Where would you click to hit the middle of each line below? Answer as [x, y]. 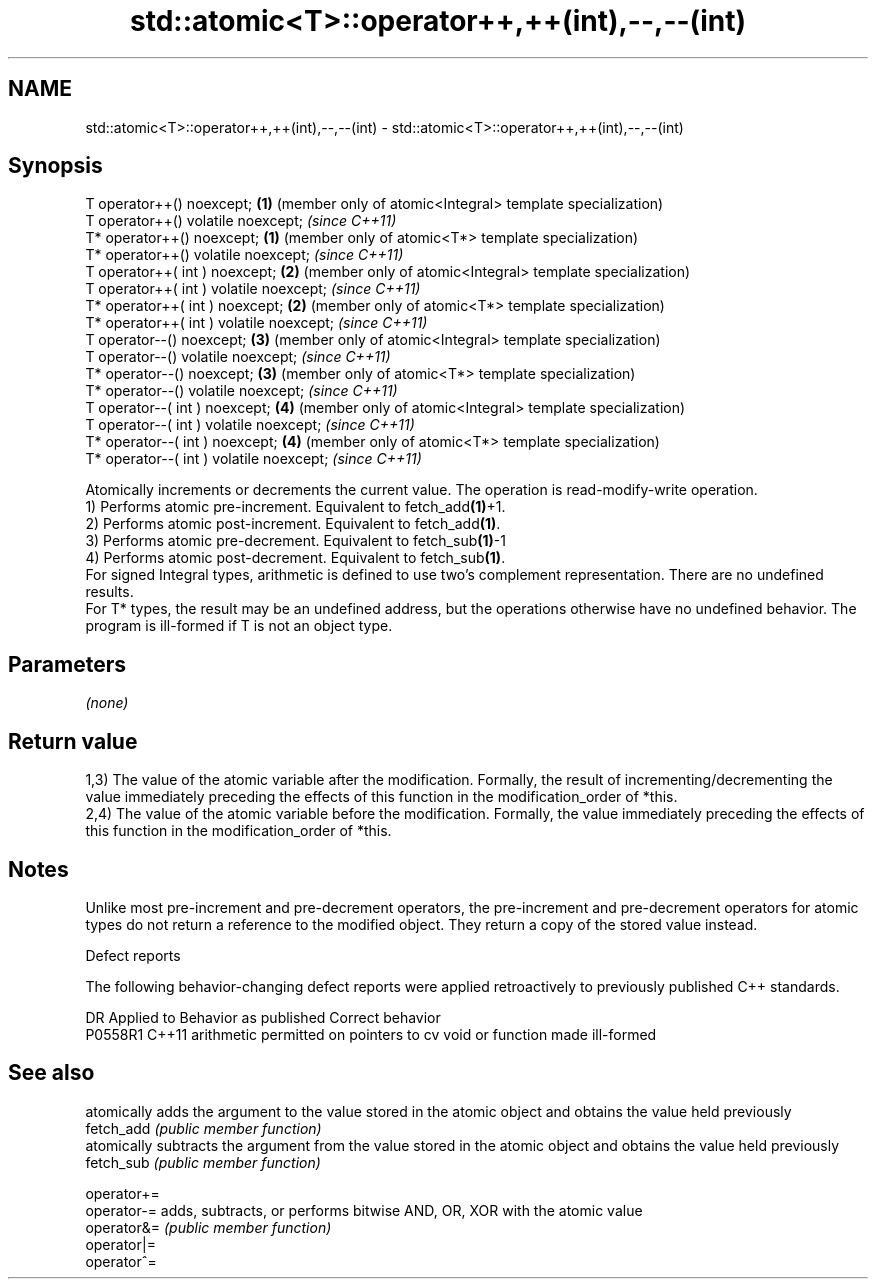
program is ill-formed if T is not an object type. [239, 626]
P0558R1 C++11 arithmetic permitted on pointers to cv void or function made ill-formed [371, 1034]
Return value [73, 741]
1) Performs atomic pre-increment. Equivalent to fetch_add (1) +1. [295, 507]
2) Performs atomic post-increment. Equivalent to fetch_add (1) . [293, 524]
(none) [107, 703]
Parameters [67, 664]
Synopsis [55, 166]
